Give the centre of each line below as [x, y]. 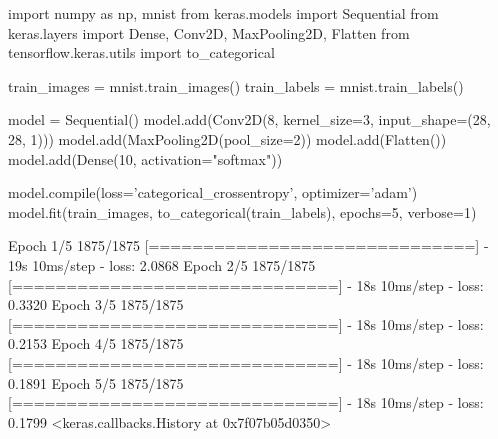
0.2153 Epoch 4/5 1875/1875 [96, 343]
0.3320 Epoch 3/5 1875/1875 [96, 304]
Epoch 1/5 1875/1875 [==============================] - [248, 245]
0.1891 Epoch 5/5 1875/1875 [96, 382]
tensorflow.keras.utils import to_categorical [141, 52]
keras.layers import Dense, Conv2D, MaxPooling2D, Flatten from [209, 32]
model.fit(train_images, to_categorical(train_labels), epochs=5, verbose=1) [242, 211]
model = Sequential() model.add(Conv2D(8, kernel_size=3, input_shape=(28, [249, 119]
